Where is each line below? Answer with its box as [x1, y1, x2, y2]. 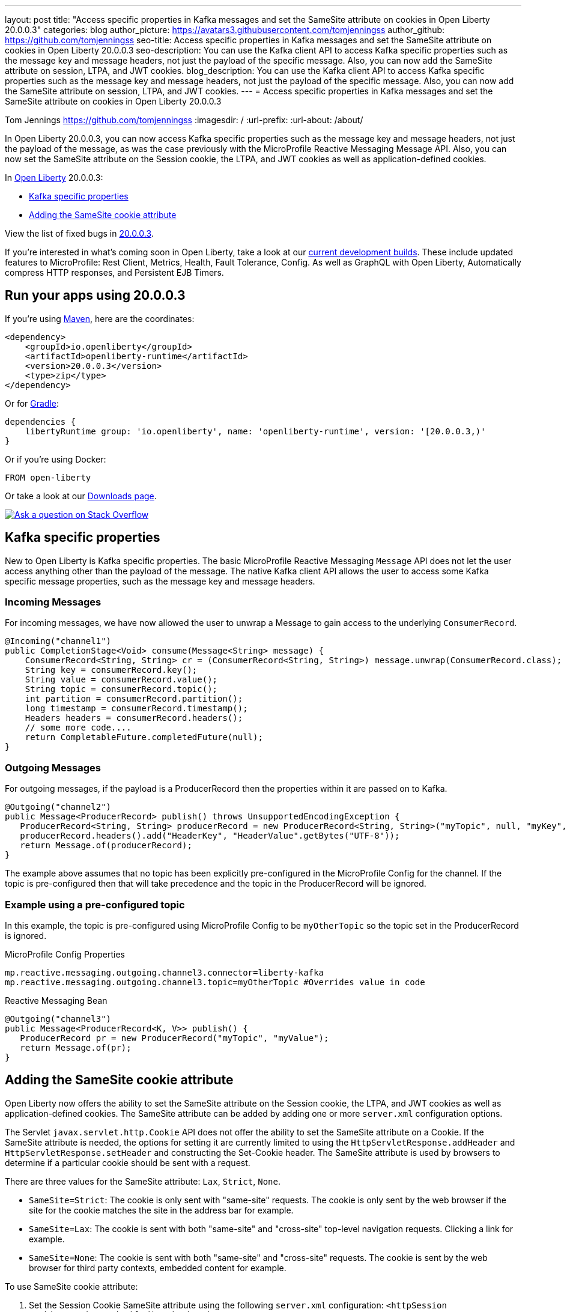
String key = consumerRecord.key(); [25, 665, 198, 675]
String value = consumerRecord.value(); [25, 675, 218, 685]
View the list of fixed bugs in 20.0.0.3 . [5, 228, 154, 238]
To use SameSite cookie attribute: [5, 1281, 138, 1292]
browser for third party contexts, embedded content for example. [29, 1262, 287, 1273]
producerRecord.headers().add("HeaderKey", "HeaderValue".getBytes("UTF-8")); [20, 831, 400, 841]
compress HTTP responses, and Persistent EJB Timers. [5, 267, 224, 278]
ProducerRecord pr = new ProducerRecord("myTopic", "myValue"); [20, 1033, 329, 1043]
